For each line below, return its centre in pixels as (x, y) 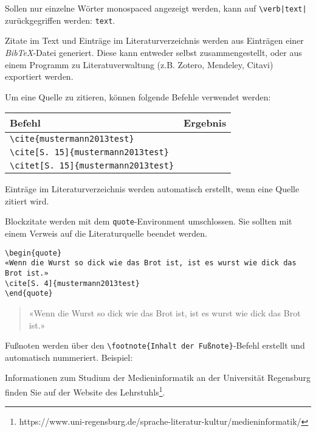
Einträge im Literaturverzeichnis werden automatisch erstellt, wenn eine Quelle (152, 189)
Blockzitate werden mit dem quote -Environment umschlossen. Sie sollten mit (149, 221)
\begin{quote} (33, 253)
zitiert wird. (27, 200)
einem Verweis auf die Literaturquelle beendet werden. (106, 233)
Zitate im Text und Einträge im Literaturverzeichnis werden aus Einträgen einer (154, 40)
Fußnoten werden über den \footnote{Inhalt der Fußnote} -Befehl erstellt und (155, 345)
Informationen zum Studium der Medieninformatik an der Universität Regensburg (158, 378)
